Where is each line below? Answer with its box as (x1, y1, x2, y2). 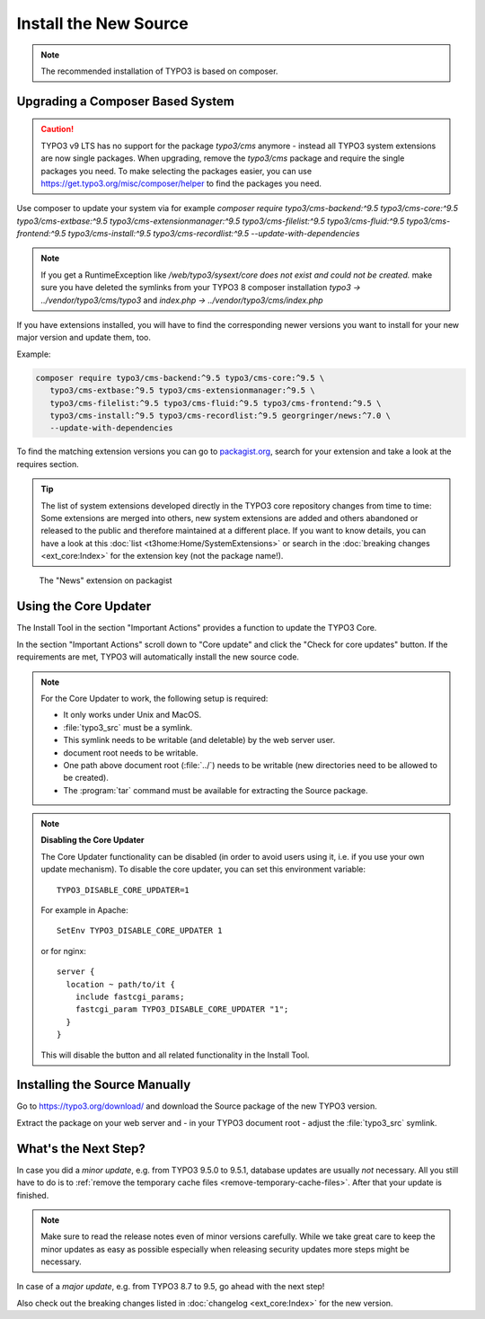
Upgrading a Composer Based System (16, 93, 235, 109)
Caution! (40, 124, 75, 135)
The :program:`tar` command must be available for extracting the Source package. (63, 784, 368, 795)
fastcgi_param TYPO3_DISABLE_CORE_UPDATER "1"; (75, 1005, 289, 1014)
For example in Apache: (40, 905, 129, 916)
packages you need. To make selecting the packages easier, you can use (40, 165, 313, 176)
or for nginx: (40, 945, 87, 956)
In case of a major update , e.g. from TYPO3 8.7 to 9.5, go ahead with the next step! (16, 1281, 325, 1292)
